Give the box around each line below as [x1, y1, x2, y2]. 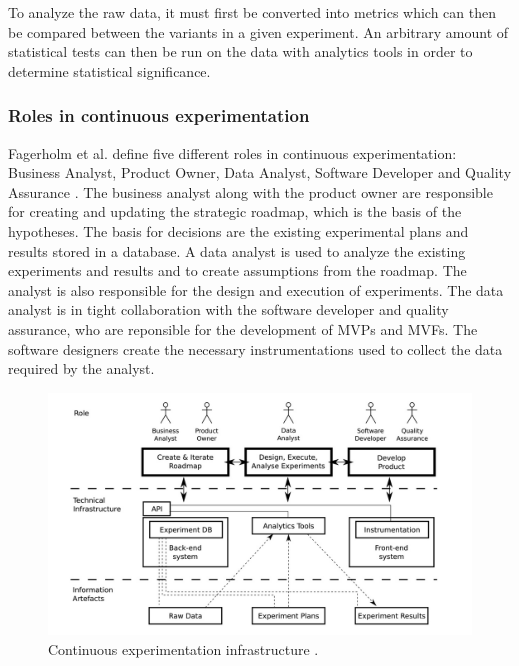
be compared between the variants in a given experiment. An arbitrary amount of [8, 21, 509, 42]
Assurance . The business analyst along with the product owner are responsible [8, 181, 493, 202]
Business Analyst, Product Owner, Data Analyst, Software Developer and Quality [8, 162, 512, 183]
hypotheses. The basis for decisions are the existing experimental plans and [8, 220, 469, 241]
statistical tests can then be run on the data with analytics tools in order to [8, 41, 473, 62]
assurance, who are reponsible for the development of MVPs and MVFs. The [8, 318, 478, 339]
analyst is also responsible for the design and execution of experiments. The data [8, 279, 504, 300]
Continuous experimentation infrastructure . [48, 638, 319, 659]
